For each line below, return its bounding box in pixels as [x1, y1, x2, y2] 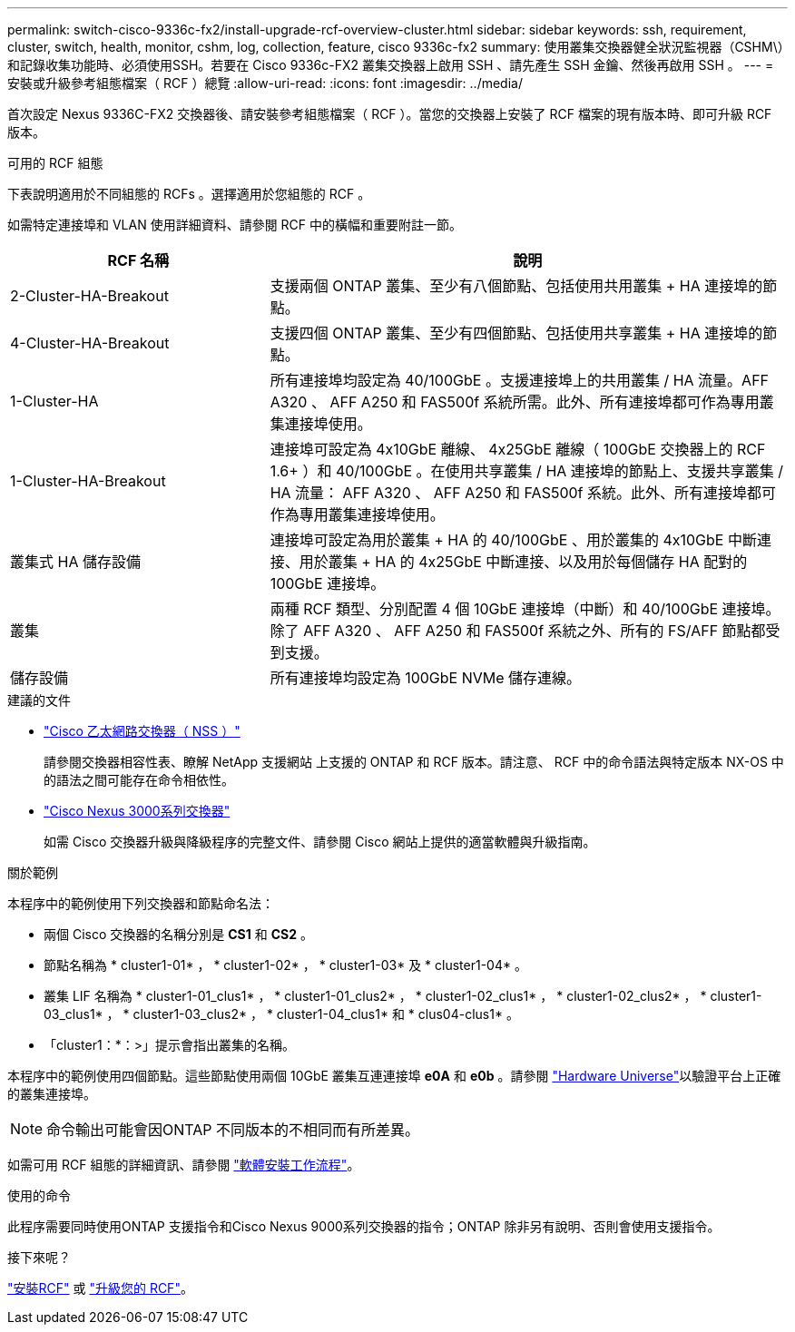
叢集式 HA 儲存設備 [10, 553, 141, 571]
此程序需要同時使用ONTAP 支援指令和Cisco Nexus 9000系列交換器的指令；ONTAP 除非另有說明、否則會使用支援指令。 [7, 1219, 721, 1234]
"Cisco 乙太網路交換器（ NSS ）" [44, 723, 240, 739]
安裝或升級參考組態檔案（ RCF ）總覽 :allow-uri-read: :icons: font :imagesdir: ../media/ [7, 75, 523, 91]
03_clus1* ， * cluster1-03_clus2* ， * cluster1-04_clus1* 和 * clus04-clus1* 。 [44, 1006, 519, 1022]
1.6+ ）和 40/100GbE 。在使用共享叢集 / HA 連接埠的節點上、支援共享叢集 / [270, 462, 784, 480]
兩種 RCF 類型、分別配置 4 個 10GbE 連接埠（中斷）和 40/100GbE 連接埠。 [270, 600, 780, 618]
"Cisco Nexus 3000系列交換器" [44, 803, 231, 818]
